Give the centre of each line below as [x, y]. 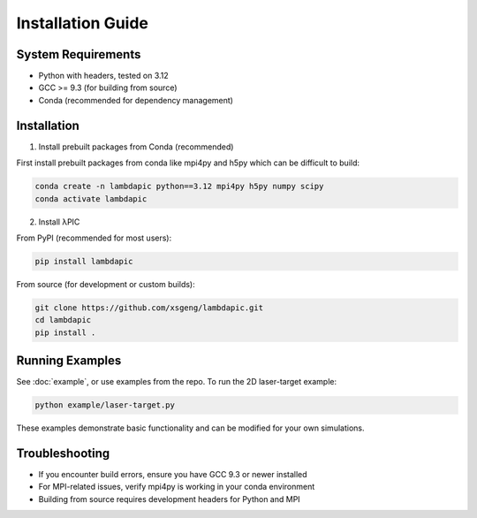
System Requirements [79, 54]
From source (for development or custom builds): [106, 284]
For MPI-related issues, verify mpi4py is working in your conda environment [177, 487]
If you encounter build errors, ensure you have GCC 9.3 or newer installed [173, 474]
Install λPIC [59, 222]
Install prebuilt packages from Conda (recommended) [136, 147]
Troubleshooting [63, 453]
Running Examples [69, 361]
